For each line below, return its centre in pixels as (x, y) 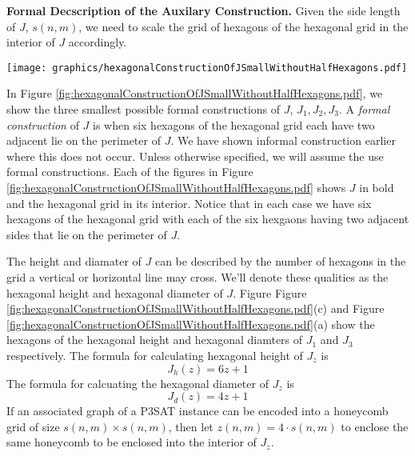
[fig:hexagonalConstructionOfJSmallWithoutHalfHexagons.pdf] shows (176, 187)
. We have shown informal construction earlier (283, 140)
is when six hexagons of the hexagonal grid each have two (234, 124)
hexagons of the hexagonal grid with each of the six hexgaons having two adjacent (208, 219)
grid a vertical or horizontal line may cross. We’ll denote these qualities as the (198, 276)
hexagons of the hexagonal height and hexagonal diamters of (155, 340)
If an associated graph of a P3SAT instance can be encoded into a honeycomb (198, 411)
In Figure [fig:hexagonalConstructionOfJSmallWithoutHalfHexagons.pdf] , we (195, 93)
